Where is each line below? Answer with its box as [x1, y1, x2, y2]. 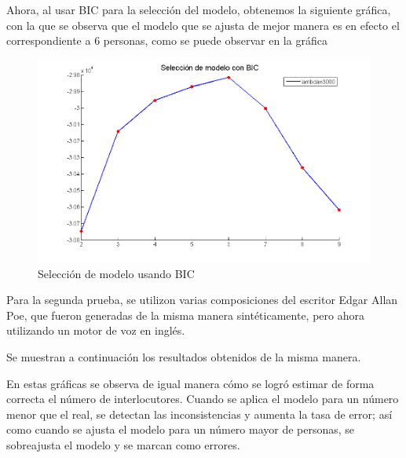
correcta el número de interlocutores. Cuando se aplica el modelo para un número [6, 390, 399, 407]
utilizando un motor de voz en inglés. [6, 322, 185, 339]
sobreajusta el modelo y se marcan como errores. [6, 436, 240, 453]
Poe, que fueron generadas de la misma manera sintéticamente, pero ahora [6, 306, 364, 323]
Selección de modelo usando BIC [38, 265, 195, 281]
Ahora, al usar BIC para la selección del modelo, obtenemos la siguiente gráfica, [6, 2, 391, 17]
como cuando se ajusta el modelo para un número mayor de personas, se [6, 421, 355, 438]
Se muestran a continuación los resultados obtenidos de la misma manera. [6, 349, 361, 365]
